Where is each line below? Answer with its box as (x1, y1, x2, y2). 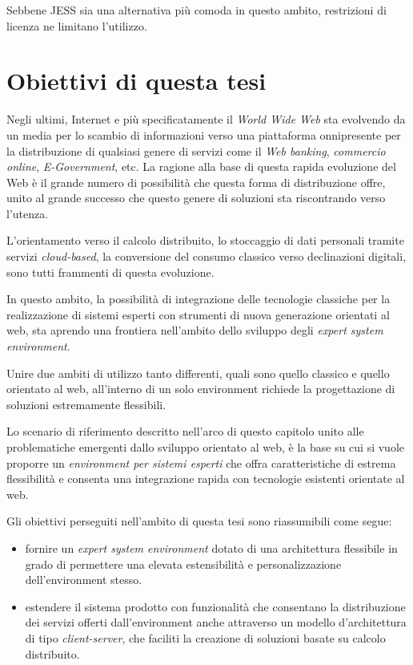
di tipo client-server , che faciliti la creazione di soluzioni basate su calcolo (25, 629, 386, 646)
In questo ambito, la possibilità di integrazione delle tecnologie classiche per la (6, 290, 391, 307)
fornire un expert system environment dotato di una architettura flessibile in (25, 539, 398, 556)
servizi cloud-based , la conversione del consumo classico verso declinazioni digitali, (6, 248, 407, 265)
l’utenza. (6, 205, 49, 221)
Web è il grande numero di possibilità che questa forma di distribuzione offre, (6, 173, 386, 190)
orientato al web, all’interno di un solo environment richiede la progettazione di (6, 380, 395, 397)
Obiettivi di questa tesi (6, 64, 267, 97)
